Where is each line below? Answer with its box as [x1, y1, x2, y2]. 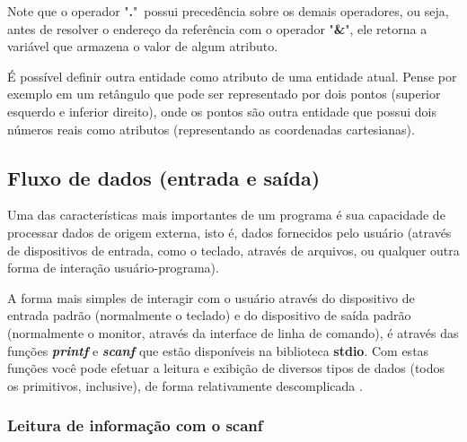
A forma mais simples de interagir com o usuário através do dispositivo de [7, 288, 415, 307]
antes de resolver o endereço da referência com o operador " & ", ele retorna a [7, 19, 427, 38]
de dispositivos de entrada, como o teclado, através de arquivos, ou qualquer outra [7, 240, 460, 259]
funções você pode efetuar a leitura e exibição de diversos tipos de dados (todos [7, 359, 445, 377]
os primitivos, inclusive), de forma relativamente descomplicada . [7, 376, 363, 394]
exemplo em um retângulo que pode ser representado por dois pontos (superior [7, 84, 441, 103]
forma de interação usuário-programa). [7, 258, 219, 277]
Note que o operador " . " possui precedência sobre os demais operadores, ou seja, [7, 2, 449, 20]
